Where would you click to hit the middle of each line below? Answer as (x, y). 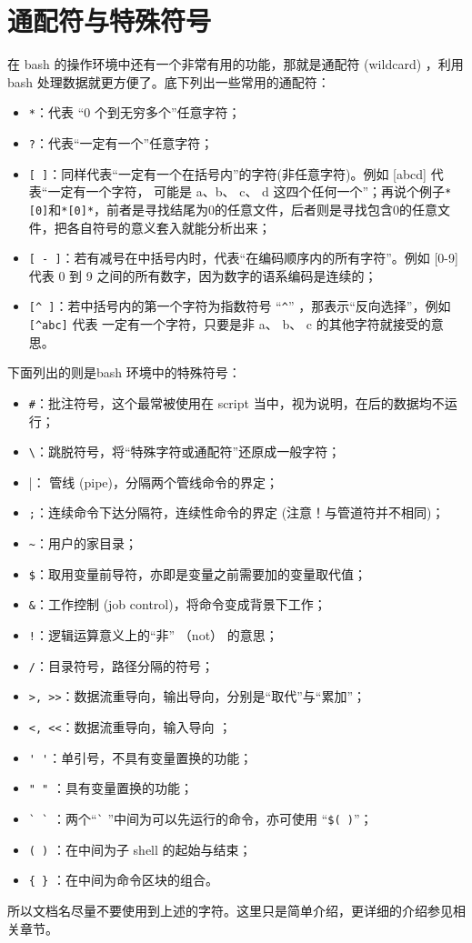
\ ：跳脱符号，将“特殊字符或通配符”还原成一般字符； (185, 451)
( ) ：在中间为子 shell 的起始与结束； (140, 849)
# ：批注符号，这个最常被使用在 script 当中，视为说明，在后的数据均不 (236, 402)
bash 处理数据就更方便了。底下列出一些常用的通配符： (169, 81)
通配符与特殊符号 (110, 20)
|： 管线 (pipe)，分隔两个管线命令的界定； (153, 482)
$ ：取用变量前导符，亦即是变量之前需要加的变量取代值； (197, 573)
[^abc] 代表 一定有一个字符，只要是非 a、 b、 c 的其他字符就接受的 (230, 324)
